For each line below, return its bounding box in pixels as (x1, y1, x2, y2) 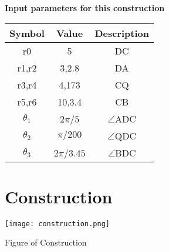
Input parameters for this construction (5, 2, 165, 13)
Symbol (9, 26, 45, 40)
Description (94, 26, 149, 40)
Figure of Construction (5, 236, 87, 248)
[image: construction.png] (5, 219, 110, 228)
